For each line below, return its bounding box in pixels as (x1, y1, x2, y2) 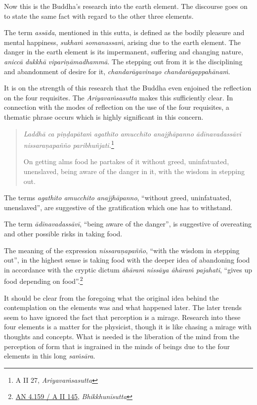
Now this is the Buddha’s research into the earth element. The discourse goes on (4, 1, 248, 11)
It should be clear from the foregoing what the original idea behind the (4, 292, 219, 303)
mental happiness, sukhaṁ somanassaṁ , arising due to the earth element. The (4, 37, 241, 47)
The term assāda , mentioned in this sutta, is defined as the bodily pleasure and (4, 27, 245, 38)
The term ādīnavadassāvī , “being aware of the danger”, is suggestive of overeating (4, 219, 252, 229)
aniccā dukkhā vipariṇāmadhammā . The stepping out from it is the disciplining (4, 56, 243, 66)
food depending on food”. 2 (4, 274, 83, 286)
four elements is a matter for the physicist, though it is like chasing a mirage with (4, 321, 252, 332)
